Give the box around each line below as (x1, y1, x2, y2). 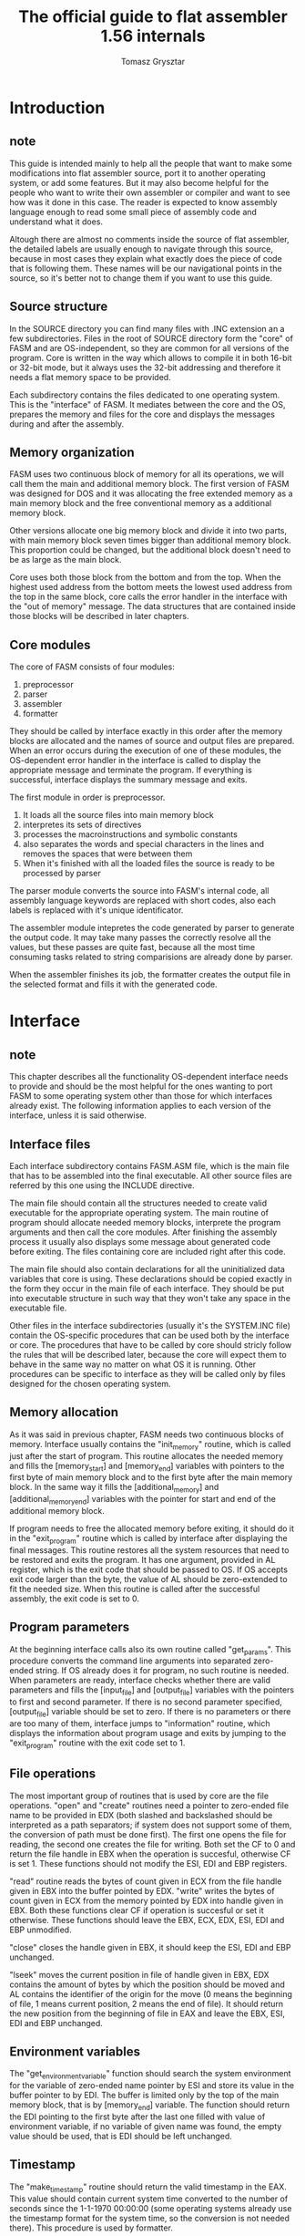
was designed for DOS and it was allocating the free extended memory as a (9, 488, 293, 499)
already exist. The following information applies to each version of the (9, 1101, 271, 1112)
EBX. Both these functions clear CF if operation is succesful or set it (9, 1904, 264, 1916)
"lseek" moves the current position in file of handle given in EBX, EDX (9, 1969, 270, 1980)
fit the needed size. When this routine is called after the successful (9, 1583, 260, 1594)
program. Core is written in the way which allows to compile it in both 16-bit (9, 352, 292, 363)
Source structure (9, 299, 108, 315)
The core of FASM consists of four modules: (9, 661, 175, 672)
